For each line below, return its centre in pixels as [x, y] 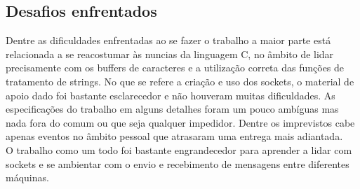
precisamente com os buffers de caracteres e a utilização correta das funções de [175, 68]
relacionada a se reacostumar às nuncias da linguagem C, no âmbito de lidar [170, 54]
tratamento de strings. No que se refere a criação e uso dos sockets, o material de [180, 81]
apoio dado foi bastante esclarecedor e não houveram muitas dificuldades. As [171, 95]
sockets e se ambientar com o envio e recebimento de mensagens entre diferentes [178, 163]
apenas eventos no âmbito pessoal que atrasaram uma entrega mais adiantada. [174, 136]
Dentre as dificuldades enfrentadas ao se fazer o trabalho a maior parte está [168, 40]
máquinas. [27, 177]
